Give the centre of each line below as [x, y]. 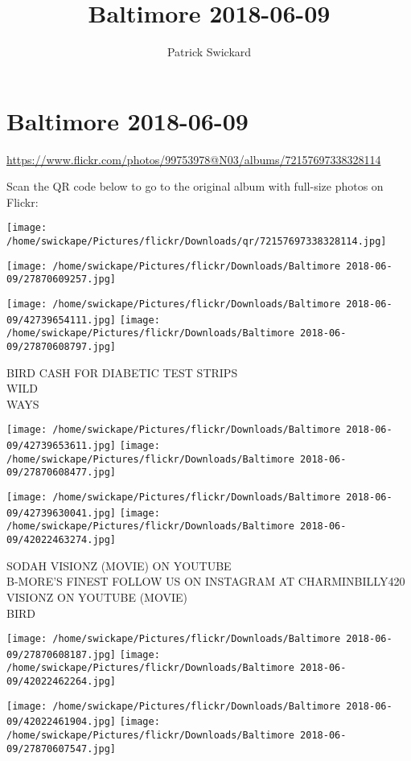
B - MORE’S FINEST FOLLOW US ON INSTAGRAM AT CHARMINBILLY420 [206, 581]
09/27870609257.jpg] [62, 280]
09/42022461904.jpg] [62, 722]
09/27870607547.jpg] [62, 749]
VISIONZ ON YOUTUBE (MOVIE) [97, 596]
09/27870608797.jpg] [62, 347]
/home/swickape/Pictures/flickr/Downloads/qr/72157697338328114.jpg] [197, 242]
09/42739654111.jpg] [62, 320]
